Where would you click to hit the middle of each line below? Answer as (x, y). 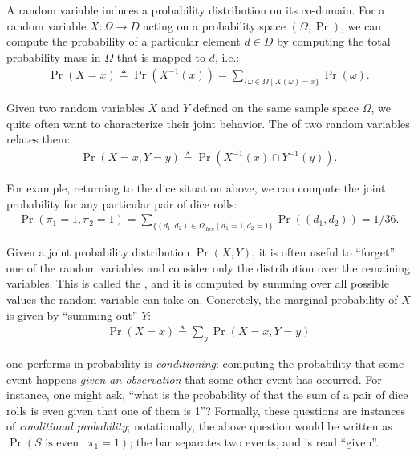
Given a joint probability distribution (98, 252)
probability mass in (54, 56)
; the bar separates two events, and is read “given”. (254, 441)
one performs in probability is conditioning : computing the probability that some (205, 363)
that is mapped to (161, 56)
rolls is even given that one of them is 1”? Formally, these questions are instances (206, 410)
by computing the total (334, 41)
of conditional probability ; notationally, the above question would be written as (199, 426)
